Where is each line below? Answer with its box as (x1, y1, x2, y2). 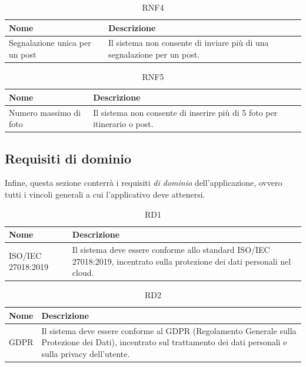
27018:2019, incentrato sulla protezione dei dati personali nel (72, 255, 291, 267)
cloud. (72, 266, 94, 279)
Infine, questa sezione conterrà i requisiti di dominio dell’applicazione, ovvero (5, 176, 282, 189)
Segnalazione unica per (9, 36, 91, 49)
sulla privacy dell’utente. (41, 347, 130, 359)
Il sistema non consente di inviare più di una (108, 36, 269, 49)
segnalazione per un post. (108, 48, 199, 61)
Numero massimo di (9, 106, 81, 118)
